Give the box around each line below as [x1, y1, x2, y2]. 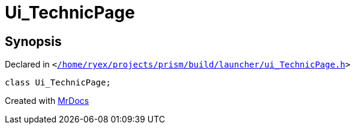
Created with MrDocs [5, 96, 89, 106]
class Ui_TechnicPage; [5, 78, 112, 88]
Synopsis [5, 33, 62, 49]
